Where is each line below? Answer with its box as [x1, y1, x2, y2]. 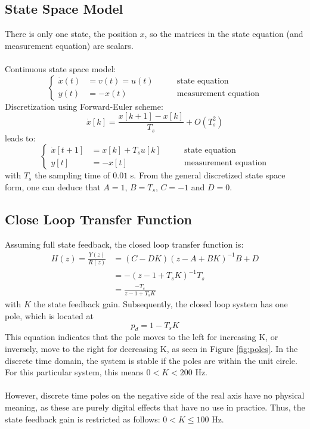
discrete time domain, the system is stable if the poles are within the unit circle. [5, 354, 297, 366]
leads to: [5, 131, 36, 144]
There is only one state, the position [5, 27, 137, 40]
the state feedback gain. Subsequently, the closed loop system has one [33, 298, 288, 310]
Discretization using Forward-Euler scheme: [5, 100, 163, 112]
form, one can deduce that [5, 180, 101, 193]
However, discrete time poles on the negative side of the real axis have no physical [5, 389, 305, 402]
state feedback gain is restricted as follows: [5, 412, 160, 425]
